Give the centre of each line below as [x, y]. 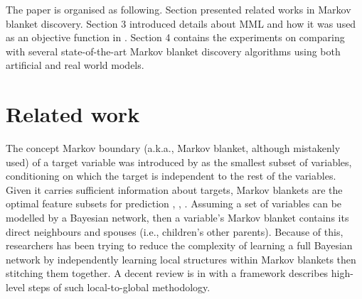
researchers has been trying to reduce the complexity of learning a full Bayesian [179, 245]
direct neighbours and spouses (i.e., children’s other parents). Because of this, [175, 231]
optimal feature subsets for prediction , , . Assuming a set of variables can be [174, 203]
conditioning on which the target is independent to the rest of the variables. [171, 176]
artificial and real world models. [75, 65]
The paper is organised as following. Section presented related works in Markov [179, 9]
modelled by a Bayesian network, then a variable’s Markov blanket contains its [177, 218]
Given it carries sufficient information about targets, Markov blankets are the [174, 189]
